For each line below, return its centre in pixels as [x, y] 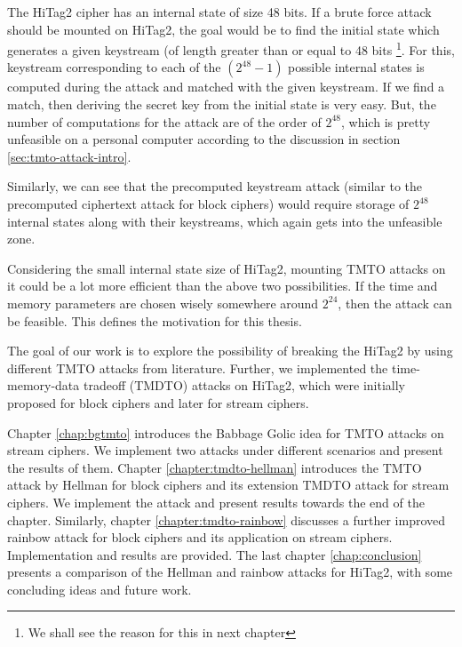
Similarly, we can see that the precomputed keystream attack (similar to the [215, 186]
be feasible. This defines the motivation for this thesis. [155, 320]
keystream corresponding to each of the [114, 67]
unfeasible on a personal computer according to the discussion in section [204, 139]
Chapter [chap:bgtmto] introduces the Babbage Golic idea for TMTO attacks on [226, 432]
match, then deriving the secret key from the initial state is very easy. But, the [222, 104]
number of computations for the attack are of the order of [164, 121]
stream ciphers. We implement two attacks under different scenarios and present [225, 450]
